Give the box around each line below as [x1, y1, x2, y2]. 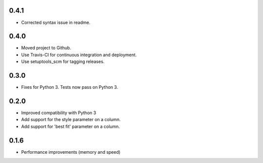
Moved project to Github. [21, 45, 72, 51]
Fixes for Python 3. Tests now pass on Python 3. [21, 84, 118, 90]
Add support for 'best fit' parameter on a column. [21, 123, 120, 129]
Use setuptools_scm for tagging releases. [21, 59, 105, 64]
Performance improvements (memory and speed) [21, 149, 121, 155]
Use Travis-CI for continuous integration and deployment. [21, 52, 137, 58]
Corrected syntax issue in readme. [21, 20, 91, 25]
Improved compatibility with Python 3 [21, 110, 96, 116]
